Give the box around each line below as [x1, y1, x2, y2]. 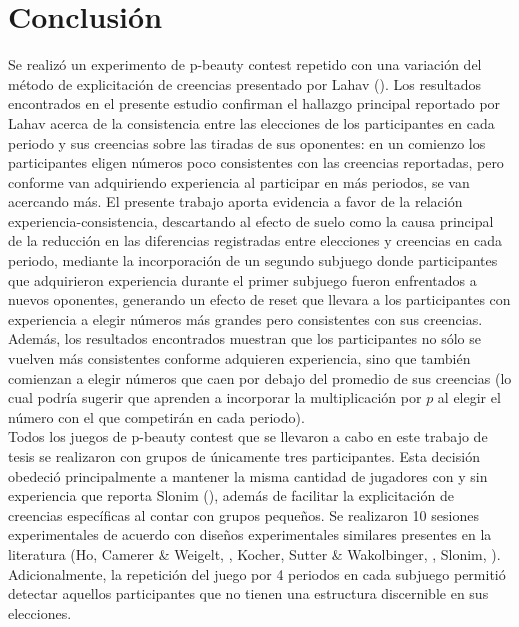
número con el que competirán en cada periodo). [8, 406, 305, 427]
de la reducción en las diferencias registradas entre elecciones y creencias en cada [8, 230, 503, 251]
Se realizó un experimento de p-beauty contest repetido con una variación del [8, 54, 482, 75]
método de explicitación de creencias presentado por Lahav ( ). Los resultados [8, 73, 482, 94]
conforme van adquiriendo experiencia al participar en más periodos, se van [8, 171, 470, 192]
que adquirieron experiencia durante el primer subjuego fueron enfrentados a [8, 269, 477, 290]
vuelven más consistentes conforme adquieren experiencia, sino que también [8, 348, 471, 369]
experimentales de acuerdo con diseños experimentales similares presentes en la [8, 524, 492, 545]
